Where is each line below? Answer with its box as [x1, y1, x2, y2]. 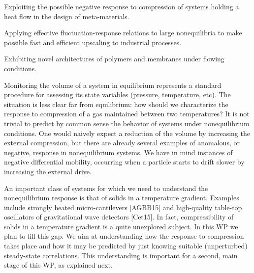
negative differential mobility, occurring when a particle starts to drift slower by [4, 157, 245, 167]
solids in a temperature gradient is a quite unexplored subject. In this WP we [4, 221, 238, 231]
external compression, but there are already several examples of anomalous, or [4, 137, 240, 148]
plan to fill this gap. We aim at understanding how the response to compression [4, 231, 244, 241]
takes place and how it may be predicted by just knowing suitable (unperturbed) [4, 241, 248, 251]
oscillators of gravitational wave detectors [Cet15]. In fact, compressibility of [4, 212, 234, 222]
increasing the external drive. [4, 166, 92, 176]
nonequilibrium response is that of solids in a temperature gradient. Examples [4, 192, 239, 203]
